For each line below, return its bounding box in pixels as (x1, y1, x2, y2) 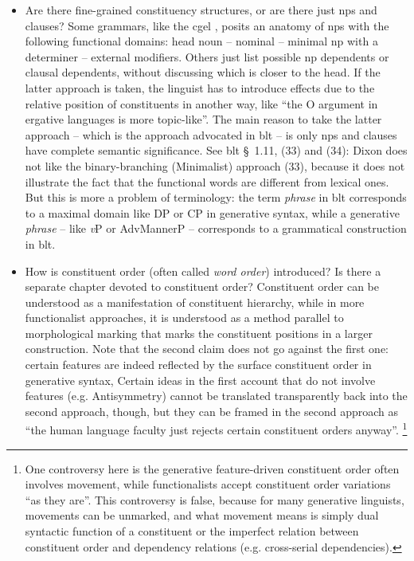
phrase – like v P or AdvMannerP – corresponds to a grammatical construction (25, 220, 407, 237)
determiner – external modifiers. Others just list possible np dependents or (25, 48, 389, 65)
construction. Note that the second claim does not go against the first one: (25, 340, 389, 357)
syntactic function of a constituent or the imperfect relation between (25, 523, 359, 539)
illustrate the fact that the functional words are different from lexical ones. (25, 173, 389, 190)
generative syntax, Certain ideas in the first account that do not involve (25, 371, 376, 388)
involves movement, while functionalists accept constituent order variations (25, 476, 391, 492)
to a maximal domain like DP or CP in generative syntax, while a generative (25, 204, 400, 221)
